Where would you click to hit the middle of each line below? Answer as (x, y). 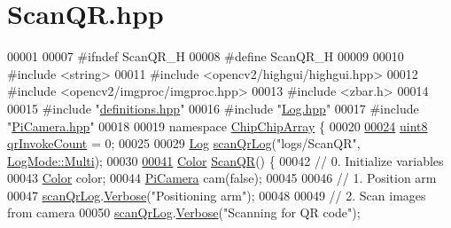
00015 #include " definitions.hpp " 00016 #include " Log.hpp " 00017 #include (213, 108)
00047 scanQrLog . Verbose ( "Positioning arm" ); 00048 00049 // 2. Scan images (217, 195)
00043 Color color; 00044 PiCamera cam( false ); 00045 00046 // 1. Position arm (222, 178)
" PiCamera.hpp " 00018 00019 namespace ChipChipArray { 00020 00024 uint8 (218, 126)
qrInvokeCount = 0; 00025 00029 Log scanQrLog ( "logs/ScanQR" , (184, 143)
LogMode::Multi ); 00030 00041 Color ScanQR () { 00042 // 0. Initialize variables (225, 160)
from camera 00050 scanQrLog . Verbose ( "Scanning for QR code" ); (184, 212)
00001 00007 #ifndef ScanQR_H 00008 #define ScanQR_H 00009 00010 (206, 56)
